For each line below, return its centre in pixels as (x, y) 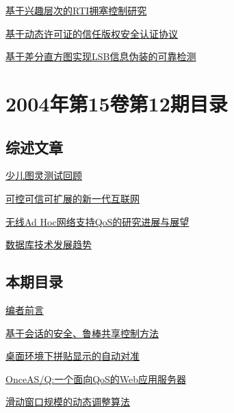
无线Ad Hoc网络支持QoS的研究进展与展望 (97, 221)
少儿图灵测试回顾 (44, 175)
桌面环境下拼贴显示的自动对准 (73, 356)
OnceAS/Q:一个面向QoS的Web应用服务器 (96, 378)
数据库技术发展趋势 (49, 244)
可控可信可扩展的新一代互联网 (73, 198)
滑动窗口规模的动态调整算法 (68, 402)
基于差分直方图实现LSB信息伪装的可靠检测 (101, 56)
